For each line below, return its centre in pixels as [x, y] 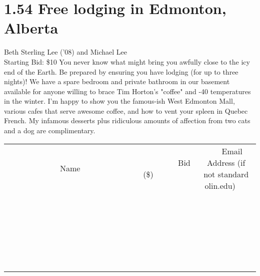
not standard [226, 174]
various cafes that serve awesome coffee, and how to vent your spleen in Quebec [126, 110]
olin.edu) [220, 185]
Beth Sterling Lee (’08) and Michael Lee [65, 52]
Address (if [226, 162]
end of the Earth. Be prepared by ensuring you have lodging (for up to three [121, 71]
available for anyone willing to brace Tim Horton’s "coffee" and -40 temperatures [127, 91]
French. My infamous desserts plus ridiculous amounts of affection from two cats [127, 120]
